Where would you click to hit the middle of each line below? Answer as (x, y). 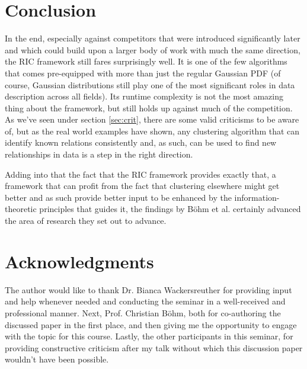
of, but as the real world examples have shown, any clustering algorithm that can (152, 131)
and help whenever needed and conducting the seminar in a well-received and (145, 301)
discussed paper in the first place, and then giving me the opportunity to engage (151, 324)
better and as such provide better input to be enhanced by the (118, 197)
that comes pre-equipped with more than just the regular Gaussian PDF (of (143, 73)
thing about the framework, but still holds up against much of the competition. (149, 108)
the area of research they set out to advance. (86, 221)
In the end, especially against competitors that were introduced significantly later (153, 38)
